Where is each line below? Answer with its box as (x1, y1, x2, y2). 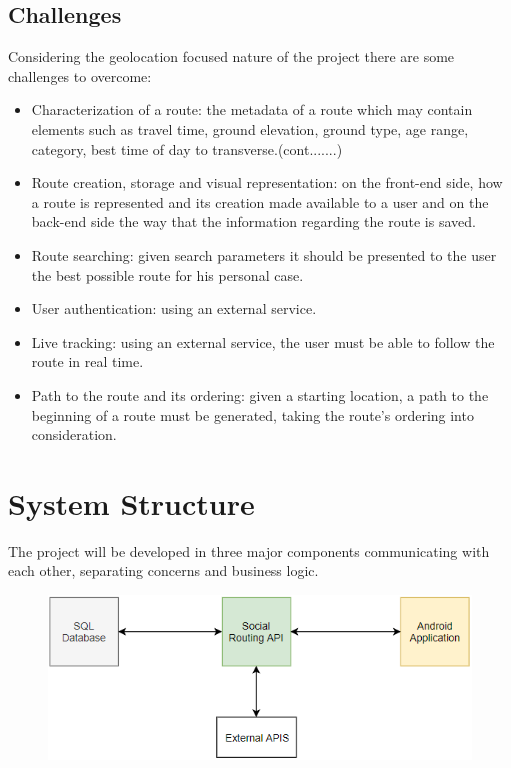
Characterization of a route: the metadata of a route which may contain (31, 99, 473, 120)
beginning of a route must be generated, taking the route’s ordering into (31, 404, 474, 425)
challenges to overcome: (8, 65, 152, 86)
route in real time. (31, 351, 144, 372)
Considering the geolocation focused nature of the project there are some (8, 46, 455, 67)
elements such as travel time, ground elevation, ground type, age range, (31, 118, 469, 139)
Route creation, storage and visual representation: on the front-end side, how (31, 172, 503, 193)
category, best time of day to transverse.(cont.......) (31, 138, 343, 159)
